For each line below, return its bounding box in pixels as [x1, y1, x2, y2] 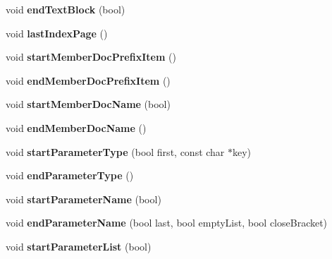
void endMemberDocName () [6, 120, 147, 135]
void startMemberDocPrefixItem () [6, 49, 176, 64]
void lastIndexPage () [6, 25, 108, 40]
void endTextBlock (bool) [6, 2, 125, 16]
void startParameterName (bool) [6, 191, 161, 206]
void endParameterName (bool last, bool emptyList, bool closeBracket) [6, 215, 328, 230]
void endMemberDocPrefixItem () [6, 73, 171, 88]
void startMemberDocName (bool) [6, 97, 171, 112]
